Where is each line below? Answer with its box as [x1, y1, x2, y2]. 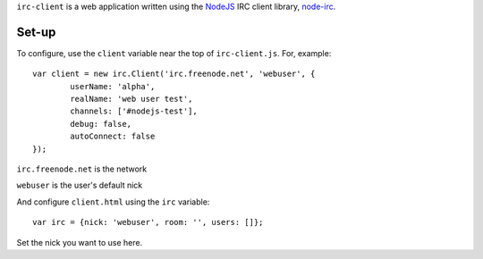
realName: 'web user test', [70, 94, 193, 104]
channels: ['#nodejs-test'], [70, 106, 199, 116]
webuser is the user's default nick [16, 180, 143, 191]
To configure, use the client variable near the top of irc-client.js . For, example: [16, 47, 332, 58]
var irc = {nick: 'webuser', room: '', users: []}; [32, 217, 264, 228]
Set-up [16, 24, 56, 39]
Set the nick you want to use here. [16, 237, 143, 247]
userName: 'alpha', [70, 81, 156, 91]
